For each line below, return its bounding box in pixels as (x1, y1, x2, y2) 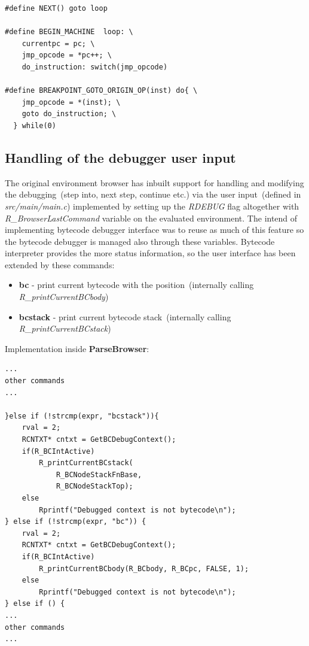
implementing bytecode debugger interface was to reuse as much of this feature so (5, 223, 304, 236)
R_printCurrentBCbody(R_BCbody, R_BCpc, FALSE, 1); (39, 564, 249, 573)
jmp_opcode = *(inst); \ (22, 98, 121, 107)
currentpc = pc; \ (22, 39, 95, 48)
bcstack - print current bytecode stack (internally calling (19, 310, 231, 323)
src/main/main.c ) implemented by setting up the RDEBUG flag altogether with (5, 199, 299, 212)
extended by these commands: (5, 258, 115, 271)
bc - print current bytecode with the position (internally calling (19, 278, 254, 291)
